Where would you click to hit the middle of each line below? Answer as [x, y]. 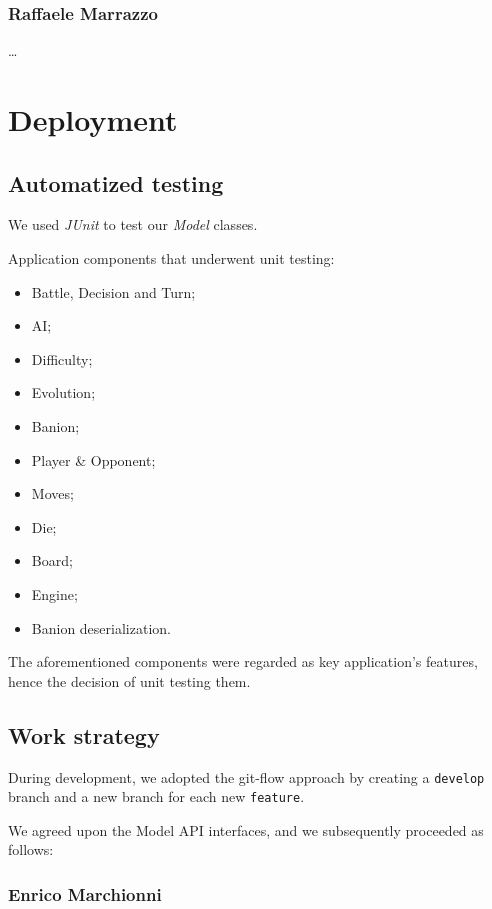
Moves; [52, 493]
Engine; [54, 593]
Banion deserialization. [101, 627]
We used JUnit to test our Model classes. [133, 224]
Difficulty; [62, 358]
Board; [52, 560]
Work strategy [84, 734]
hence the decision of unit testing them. [129, 680]
